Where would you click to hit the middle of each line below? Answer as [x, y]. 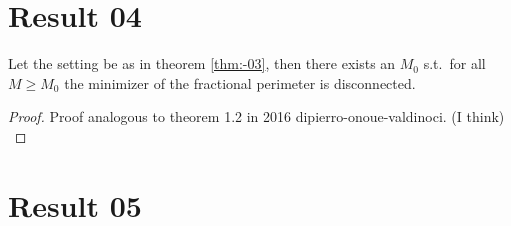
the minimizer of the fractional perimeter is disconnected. [240, 82]
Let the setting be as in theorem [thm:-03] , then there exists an [202, 63]
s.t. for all [454, 63]
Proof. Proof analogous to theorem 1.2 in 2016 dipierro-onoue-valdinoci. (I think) [256, 116]
